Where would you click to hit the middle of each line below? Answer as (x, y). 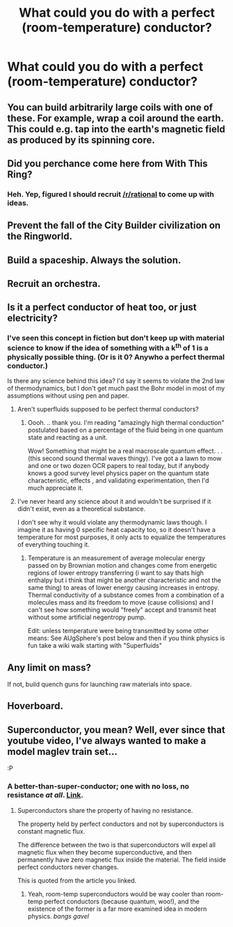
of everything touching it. (54, 545)
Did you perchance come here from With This (107, 163)
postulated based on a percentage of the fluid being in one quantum (126, 430)
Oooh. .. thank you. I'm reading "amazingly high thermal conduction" (126, 423)
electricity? (32, 318)
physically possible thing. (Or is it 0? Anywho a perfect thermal (116, 357)
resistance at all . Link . (45, 795)
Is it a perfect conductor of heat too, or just (102, 307)
